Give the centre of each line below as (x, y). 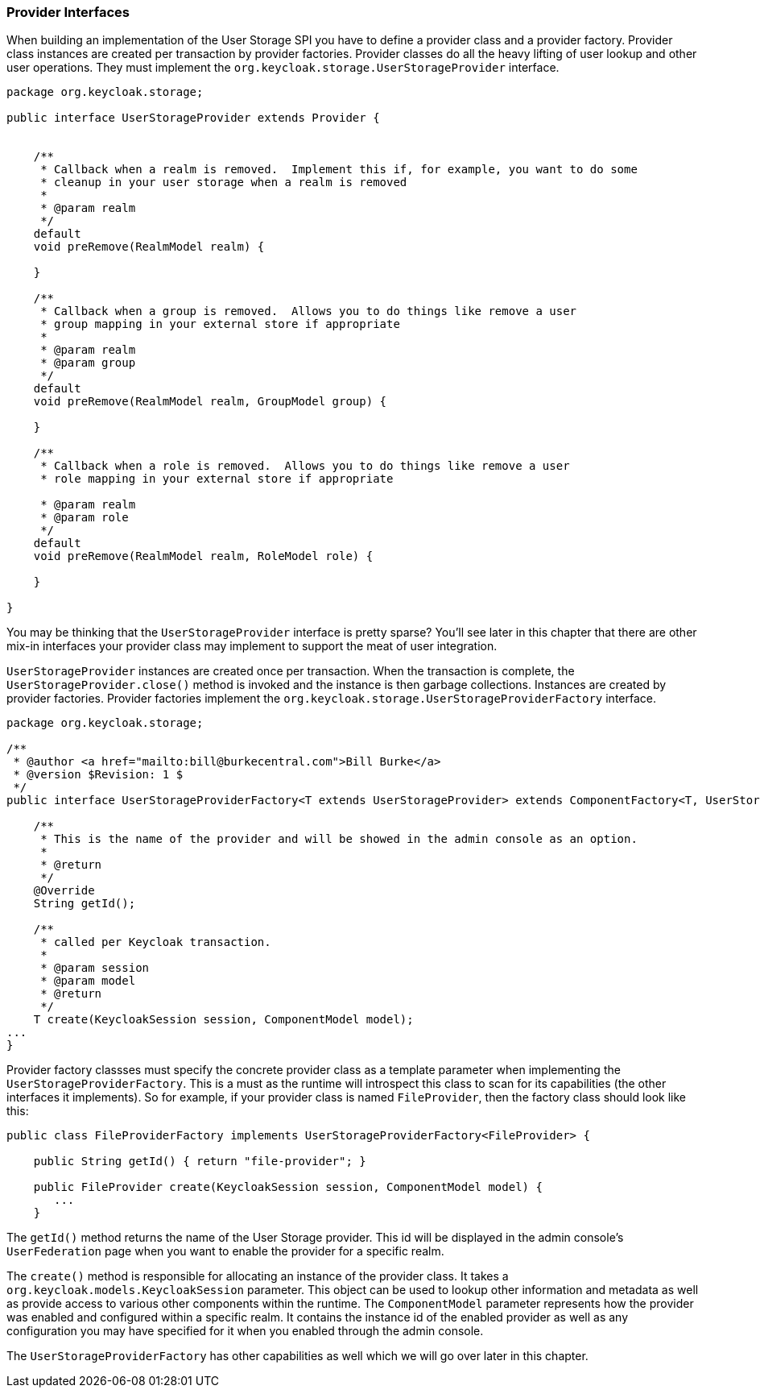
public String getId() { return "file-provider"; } (200, 1162)
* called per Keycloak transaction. (156, 942)
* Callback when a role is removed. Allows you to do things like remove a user (305, 466)
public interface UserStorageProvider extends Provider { (193, 118)
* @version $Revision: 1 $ (98, 775)
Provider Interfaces (68, 12)
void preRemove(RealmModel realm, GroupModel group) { (210, 402)
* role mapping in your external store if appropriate (217, 479)
